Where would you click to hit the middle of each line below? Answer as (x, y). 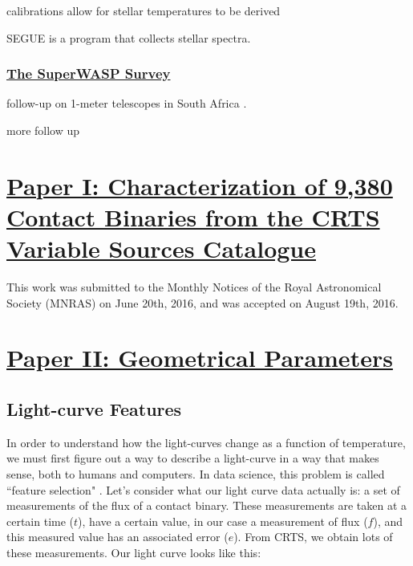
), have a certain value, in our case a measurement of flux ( (223, 521)
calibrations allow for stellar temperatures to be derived (144, 10)
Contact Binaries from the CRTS (193, 216)
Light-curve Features (94, 409)
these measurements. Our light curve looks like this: (134, 553)
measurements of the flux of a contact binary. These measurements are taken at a (207, 505)
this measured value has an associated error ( (117, 537)
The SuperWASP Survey (89, 73)
